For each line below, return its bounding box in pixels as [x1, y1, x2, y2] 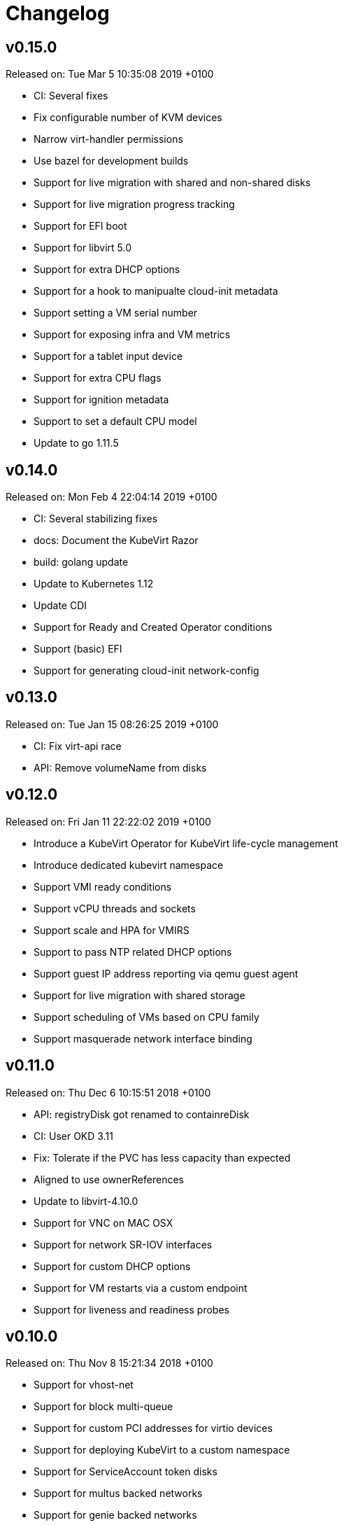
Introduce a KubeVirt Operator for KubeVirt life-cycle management [34, 837, 338, 849]
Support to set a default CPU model [34, 415, 197, 428]
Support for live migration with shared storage [34, 989, 245, 1001]
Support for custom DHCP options [34, 1260, 191, 1272]
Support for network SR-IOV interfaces [34, 1238, 213, 1251]
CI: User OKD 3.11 [34, 1129, 113, 1142]
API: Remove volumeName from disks [34, 761, 207, 774]
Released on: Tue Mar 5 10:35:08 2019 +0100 [6, 68, 214, 81]
